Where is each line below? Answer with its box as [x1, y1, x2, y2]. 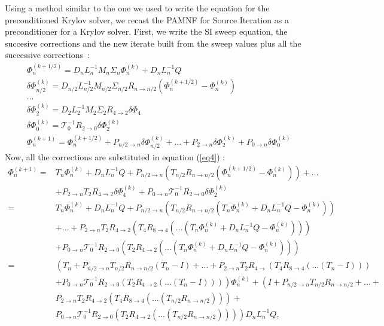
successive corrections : [5, 48, 90, 61]
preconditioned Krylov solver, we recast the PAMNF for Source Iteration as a [5, 13, 289, 26]
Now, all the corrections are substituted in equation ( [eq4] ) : [5, 151, 225, 163]
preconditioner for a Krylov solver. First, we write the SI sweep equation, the [5, 25, 288, 38]
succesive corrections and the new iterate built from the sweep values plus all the [5, 36, 301, 49]
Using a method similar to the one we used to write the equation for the [5, 2, 270, 14]
